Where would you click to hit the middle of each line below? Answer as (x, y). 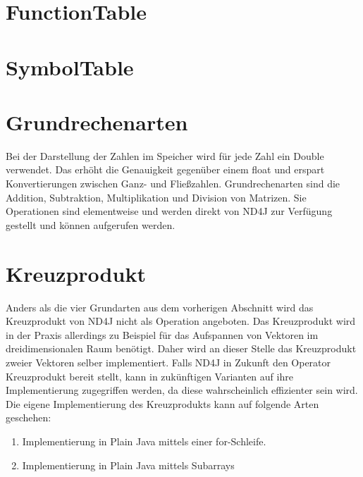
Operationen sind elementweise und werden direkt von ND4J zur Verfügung (169, 211)
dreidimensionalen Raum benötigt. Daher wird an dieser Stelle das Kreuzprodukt (181, 348)
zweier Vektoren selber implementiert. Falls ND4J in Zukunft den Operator (168, 362)
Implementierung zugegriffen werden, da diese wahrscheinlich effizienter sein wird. (182, 390)
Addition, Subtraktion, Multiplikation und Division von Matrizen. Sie (156, 197)
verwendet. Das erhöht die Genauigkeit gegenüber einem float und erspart (165, 169)
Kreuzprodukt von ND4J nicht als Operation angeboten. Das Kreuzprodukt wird (181, 321)
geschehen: (29, 417)
